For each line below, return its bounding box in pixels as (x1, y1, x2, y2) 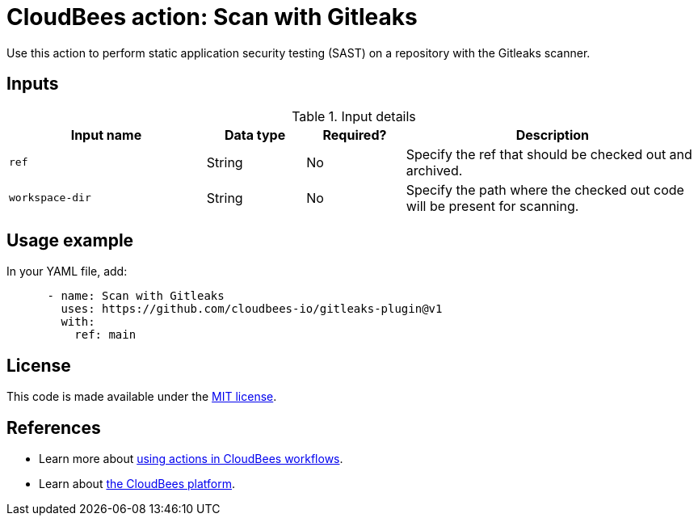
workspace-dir (9, 192, 91, 204)
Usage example (6, 230, 134, 251)
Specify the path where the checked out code (406, 181, 684, 198)
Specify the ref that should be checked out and (406, 145, 692, 162)
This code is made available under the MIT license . (6, 389, 277, 404)
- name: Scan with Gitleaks (47, 289, 225, 303)
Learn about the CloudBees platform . (39, 477, 236, 491)
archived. (406, 162, 463, 179)
